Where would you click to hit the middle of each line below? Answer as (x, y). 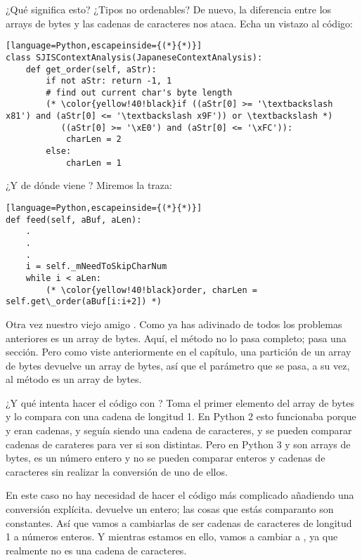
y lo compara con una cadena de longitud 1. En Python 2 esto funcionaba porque (181, 416)
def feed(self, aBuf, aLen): (74, 220)
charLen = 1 (93, 163)
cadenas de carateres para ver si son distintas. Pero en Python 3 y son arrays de (178, 444)
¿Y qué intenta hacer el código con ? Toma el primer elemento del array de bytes (180, 402)
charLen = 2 (93, 139)
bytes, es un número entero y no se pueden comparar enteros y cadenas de (166, 458)
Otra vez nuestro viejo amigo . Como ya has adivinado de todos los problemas (174, 324)
